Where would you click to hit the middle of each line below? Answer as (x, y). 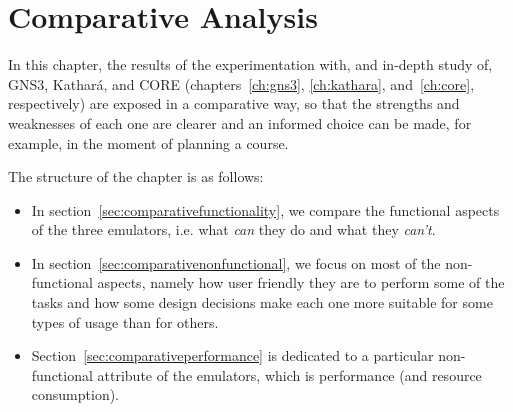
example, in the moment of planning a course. (148, 142)
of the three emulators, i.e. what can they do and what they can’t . (233, 229)
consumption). (75, 394)
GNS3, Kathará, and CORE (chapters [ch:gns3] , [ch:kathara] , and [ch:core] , (241, 83)
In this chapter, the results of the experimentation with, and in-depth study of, (250, 64)
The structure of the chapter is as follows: (136, 176)
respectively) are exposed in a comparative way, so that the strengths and (234, 103)
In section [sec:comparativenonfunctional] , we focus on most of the (236, 262)
